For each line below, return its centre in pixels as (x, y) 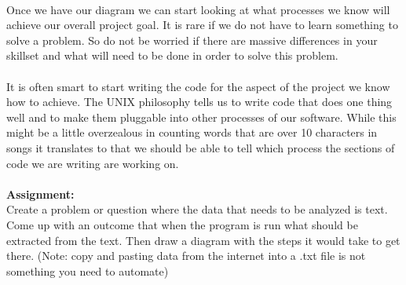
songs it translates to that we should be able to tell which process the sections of (201, 147)
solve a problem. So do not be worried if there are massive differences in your (192, 40)
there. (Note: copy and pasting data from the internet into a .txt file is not (186, 256)
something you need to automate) (88, 270)
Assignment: (40, 194)
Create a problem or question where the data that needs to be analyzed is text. (197, 209)
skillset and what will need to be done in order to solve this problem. (172, 55)
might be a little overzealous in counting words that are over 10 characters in (192, 132)
